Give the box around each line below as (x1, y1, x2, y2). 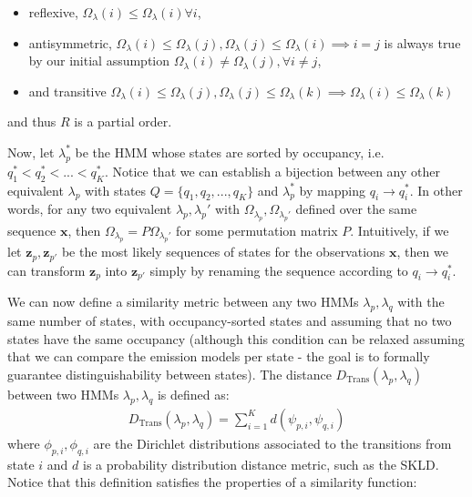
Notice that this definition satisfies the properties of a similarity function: (7, 472, 417, 492)
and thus (7, 112, 56, 131)
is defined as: (157, 385, 230, 403)
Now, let (7, 142, 55, 161)
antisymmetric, (28, 33, 112, 52)
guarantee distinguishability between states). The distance (7, 365, 332, 383)
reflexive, (28, 3, 78, 21)
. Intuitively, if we (350, 220, 449, 239)
